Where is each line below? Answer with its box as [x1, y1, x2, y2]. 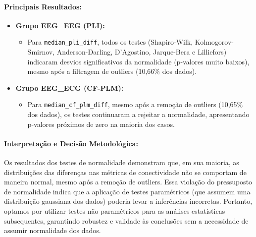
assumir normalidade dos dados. [4, 225, 101, 236]
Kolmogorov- [195, 37, 234, 47]
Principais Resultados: [4, 1, 82, 11]
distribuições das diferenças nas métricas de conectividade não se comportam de [4, 167, 247, 177]
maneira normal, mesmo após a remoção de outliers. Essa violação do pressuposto [4, 177, 253, 187]
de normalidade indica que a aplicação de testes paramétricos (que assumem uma [4, 186, 251, 196]
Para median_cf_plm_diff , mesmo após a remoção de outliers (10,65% [27, 99, 243, 110]
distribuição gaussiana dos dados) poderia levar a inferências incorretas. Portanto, [4, 196, 253, 206]
